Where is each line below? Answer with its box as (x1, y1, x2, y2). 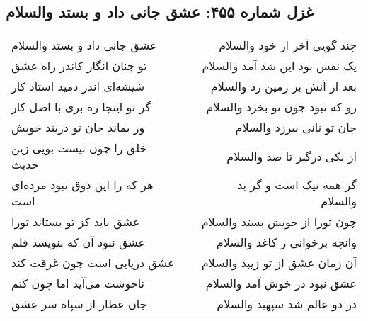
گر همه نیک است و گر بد (237, 176, 357, 193)
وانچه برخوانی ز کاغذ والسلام (216, 234, 357, 251)
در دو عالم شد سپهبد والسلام (217, 295, 357, 312)
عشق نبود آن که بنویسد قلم (11, 234, 146, 251)
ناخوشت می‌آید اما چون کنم (11, 275, 145, 292)
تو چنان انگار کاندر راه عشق (11, 57, 147, 74)
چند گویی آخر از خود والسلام (219, 37, 357, 54)
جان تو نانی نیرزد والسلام (235, 119, 357, 136)
